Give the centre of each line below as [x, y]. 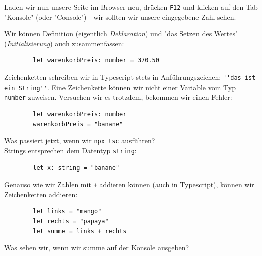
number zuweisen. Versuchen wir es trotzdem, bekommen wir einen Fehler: [118, 97]
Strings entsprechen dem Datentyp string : [70, 150]
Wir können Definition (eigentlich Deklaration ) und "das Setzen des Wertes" [121, 33]
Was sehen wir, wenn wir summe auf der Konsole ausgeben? [97, 248]
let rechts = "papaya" [71, 221]
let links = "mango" [67, 211]
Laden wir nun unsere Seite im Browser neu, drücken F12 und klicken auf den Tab [131, 7]
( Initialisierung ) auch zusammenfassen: [64, 43]
